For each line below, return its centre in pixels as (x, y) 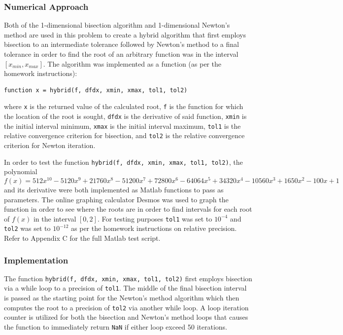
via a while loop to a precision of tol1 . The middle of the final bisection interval (125, 288)
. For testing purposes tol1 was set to (155, 218)
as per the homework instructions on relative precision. (154, 228)
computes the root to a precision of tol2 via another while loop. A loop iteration (126, 307)
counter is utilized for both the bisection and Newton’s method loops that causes (126, 317)
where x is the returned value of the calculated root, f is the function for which (124, 106)
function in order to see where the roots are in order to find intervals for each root (128, 209)
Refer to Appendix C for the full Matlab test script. (82, 238)
